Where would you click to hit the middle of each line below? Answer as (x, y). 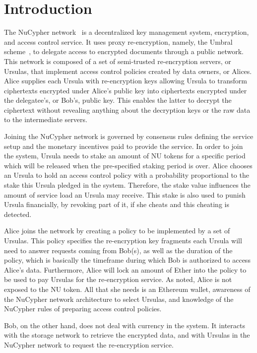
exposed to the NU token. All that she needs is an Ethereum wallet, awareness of (127, 289)
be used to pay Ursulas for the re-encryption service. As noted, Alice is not (118, 279)
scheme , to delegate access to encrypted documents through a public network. (124, 51)
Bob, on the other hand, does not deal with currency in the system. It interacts (125, 325)
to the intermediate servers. (46, 119)
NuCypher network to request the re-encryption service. (89, 344)
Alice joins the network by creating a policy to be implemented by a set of (117, 231)
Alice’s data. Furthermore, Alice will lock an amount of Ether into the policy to (125, 269)
